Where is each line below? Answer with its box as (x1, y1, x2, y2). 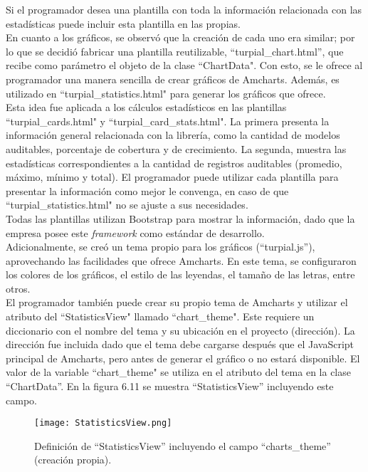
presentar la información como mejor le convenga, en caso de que (6, 183, 289, 198)
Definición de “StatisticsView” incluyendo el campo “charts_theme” (34, 438, 331, 453)
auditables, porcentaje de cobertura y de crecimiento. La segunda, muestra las (6, 141, 347, 156)
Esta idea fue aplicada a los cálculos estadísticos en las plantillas (6, 100, 287, 115)
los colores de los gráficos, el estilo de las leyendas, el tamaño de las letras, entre (6, 267, 355, 282)
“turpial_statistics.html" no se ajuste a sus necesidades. (6, 197, 248, 212)
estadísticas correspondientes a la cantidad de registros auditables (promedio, (6, 155, 342, 170)
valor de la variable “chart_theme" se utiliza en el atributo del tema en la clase (6, 365, 351, 379)
